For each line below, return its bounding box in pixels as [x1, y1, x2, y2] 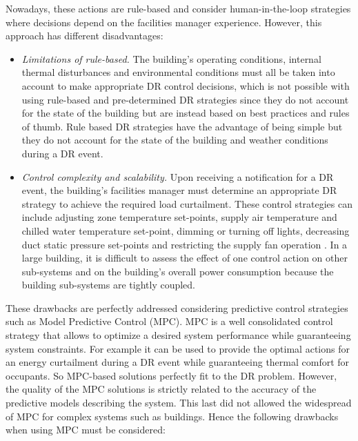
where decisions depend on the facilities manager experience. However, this [6, 14, 322, 29]
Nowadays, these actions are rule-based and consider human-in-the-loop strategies [6, 1, 351, 15]
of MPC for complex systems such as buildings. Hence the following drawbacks [6, 409, 339, 423]
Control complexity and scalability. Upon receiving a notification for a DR [21, 169, 334, 184]
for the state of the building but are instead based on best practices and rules [21, 106, 350, 120]
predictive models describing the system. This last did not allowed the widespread [6, 395, 352, 410]
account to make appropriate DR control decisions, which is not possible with [21, 78, 350, 92]
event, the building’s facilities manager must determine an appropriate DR [21, 183, 337, 197]
